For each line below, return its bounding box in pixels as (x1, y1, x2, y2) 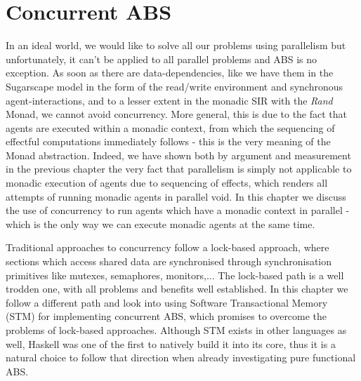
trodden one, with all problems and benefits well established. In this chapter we (6, 281, 348, 296)
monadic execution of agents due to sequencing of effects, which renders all (6, 175, 328, 190)
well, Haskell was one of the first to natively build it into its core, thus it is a (6, 336, 336, 351)
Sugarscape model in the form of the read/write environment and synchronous (6, 79, 343, 93)
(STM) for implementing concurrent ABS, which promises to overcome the (6, 309, 327, 323)
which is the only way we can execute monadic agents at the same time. (6, 216, 315, 231)
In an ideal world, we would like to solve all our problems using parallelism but (6, 38, 346, 53)
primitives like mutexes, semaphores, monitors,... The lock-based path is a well (6, 267, 344, 282)
